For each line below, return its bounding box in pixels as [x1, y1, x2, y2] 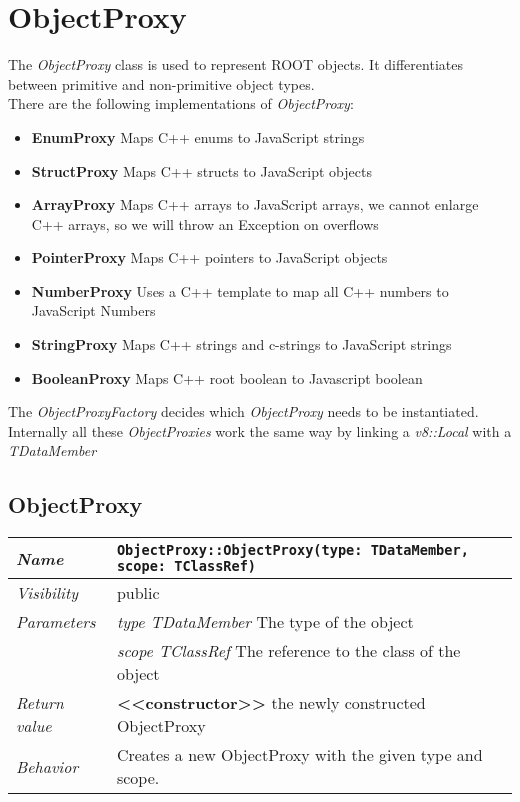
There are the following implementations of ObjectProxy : [8, 93, 354, 114]
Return [16, 691, 64, 715]
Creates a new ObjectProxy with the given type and [116, 743, 483, 767]
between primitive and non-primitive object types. [8, 73, 315, 94]
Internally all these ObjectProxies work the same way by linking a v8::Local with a [8, 420, 512, 441]
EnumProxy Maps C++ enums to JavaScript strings [31, 126, 365, 147]
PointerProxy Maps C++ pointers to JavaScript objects [31, 247, 388, 268]
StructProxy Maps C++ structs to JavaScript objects [31, 160, 372, 181]
